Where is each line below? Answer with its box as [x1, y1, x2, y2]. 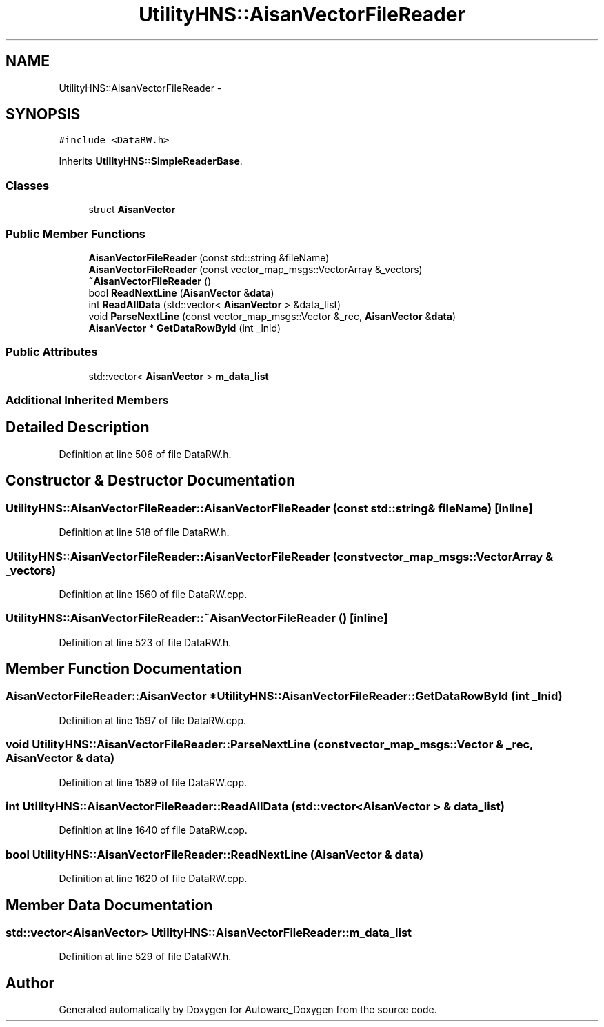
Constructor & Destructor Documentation [6, 472, 296, 490]
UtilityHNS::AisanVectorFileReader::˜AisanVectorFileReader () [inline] [6, 611, 388, 626]
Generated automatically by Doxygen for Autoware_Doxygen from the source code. [59, 1004, 437, 1016]
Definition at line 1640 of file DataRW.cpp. [59, 824, 248, 837]
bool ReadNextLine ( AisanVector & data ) [88, 286, 274, 299]
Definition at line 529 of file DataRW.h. [59, 950, 232, 963]
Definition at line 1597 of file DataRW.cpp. [59, 714, 246, 726]
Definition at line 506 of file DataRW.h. [59, 448, 232, 460]
